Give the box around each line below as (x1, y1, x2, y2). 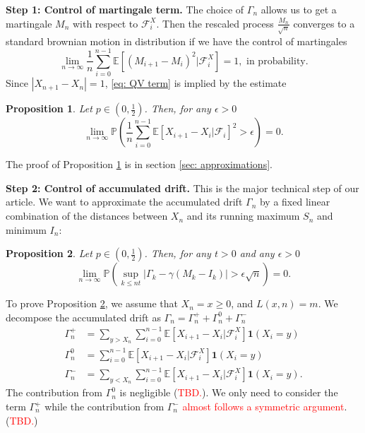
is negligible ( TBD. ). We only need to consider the (119, 385, 338, 400)
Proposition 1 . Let (6, 101, 92, 116)
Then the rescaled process (162, 16, 274, 30)
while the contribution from (44, 399, 164, 414)
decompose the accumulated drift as (6, 309, 161, 324)
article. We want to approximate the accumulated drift (6, 194, 243, 209)
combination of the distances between (6, 208, 168, 223)
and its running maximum (186, 208, 300, 223)
